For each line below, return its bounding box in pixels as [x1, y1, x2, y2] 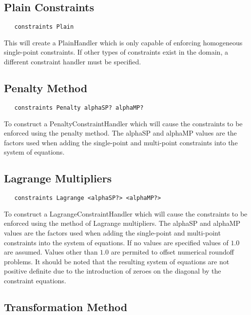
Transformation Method [4, 299, 128, 314]
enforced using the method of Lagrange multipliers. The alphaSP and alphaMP [4, 218, 241, 228]
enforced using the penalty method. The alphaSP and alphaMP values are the [4, 128, 237, 138]
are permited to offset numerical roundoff [111, 247, 234, 257]
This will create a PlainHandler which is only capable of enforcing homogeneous [4, 37, 243, 47]
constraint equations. [4, 275, 66, 285]
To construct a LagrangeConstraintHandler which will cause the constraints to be [4, 208, 248, 218]
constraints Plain [14, 23, 74, 31]
